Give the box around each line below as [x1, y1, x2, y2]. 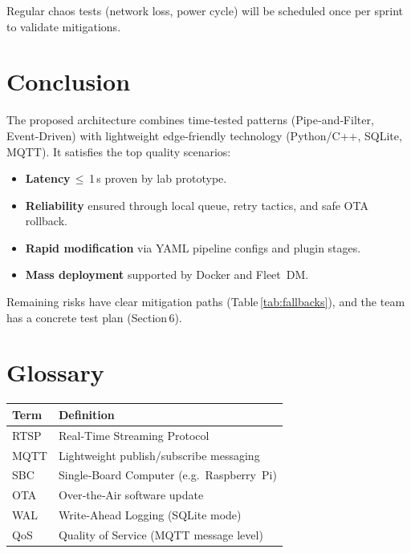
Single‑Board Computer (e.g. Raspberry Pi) [58, 466, 277, 483]
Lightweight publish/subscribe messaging [58, 446, 260, 463]
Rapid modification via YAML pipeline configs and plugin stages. [25, 239, 361, 256]
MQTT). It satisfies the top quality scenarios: [6, 143, 231, 159]
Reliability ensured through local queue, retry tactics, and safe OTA [25, 196, 368, 213]
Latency [25, 170, 71, 187]
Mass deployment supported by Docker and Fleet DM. [25, 266, 309, 283]
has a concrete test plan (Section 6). [6, 309, 182, 325]
